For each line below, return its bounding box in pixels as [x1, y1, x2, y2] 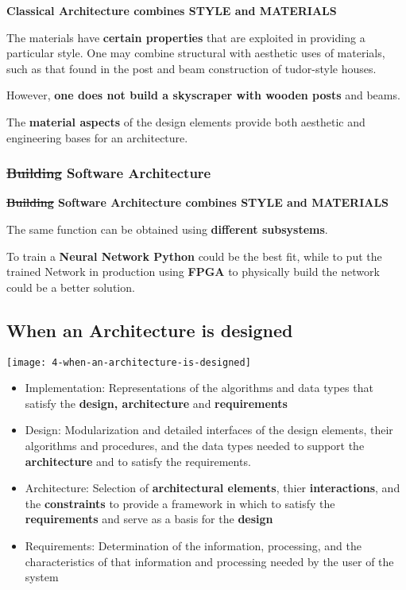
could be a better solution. [6, 278, 135, 295]
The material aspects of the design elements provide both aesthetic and [6, 113, 365, 130]
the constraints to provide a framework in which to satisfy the [25, 495, 335, 511]
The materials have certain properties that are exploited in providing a [6, 29, 365, 45]
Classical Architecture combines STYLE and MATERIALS [6, 2, 337, 18]
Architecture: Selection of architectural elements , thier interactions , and [25, 479, 400, 496]
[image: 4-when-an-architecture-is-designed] [6, 356, 251, 368]
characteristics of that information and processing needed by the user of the [25, 553, 394, 569]
